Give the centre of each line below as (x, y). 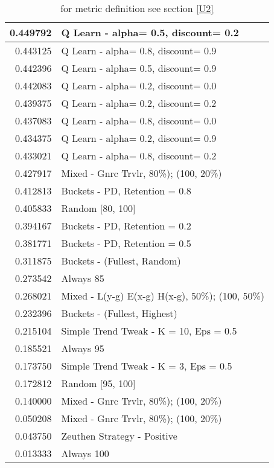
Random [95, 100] (98, 383)
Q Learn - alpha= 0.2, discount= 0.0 (139, 85)
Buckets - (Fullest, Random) (121, 261)
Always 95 (83, 348)
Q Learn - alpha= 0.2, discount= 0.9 (139, 138)
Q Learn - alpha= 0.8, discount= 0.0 (139, 120)
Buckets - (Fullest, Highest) (119, 313)
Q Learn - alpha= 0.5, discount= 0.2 (150, 32)
